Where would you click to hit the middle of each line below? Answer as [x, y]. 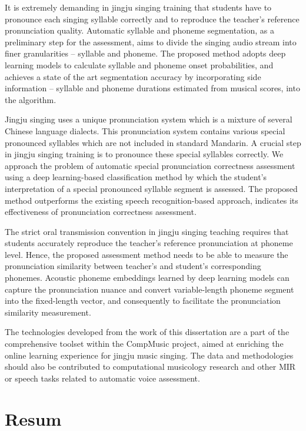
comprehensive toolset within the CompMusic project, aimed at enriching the [144, 344]
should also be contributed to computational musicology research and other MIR [150, 367]
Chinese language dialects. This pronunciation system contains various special [145, 130]
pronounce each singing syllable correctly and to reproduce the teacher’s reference [152, 19]
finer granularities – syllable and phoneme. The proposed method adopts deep [145, 53]
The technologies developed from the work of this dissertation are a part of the [147, 332]
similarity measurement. [48, 312]
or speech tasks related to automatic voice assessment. [102, 378]
